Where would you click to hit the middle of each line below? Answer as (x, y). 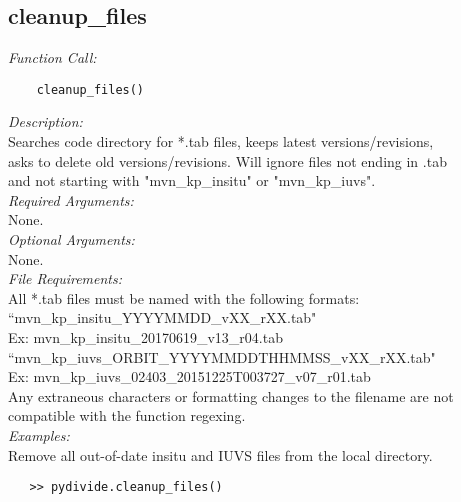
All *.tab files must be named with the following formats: (184, 297)
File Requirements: (65, 278)
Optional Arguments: (71, 239)
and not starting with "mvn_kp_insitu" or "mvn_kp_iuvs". (192, 180)
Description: (45, 121)
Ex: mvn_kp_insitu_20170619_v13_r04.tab (145, 336)
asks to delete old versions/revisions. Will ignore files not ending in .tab (227, 160)
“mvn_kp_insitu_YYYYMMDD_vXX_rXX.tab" (162, 317)
